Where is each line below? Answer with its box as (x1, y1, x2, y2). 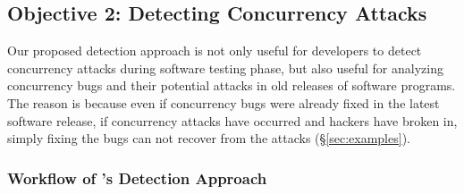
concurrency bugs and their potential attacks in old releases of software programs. (7, 76, 456, 95)
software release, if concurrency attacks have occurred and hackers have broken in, (7, 111, 458, 130)
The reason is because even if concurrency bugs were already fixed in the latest (7, 93, 440, 112)
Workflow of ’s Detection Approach (7, 166, 267, 189)
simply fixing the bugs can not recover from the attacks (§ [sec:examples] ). (7, 129, 410, 148)
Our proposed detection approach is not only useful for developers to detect (7, 41, 422, 60)
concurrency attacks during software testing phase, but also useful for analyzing (7, 58, 443, 77)
